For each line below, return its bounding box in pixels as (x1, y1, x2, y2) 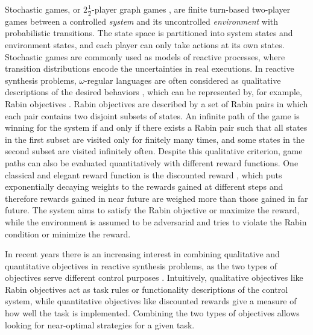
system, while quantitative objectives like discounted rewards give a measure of (5, 295, 297, 307)
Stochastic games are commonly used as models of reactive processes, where (5, 50, 285, 63)
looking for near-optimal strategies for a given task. (5, 318, 195, 331)
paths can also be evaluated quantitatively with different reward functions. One (5, 156, 299, 169)
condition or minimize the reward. (5, 227, 131, 240)
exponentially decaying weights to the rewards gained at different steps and (5, 180, 283, 193)
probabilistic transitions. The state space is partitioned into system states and (5, 27, 293, 39)
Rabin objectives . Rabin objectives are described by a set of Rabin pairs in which (5, 97, 308, 110)
